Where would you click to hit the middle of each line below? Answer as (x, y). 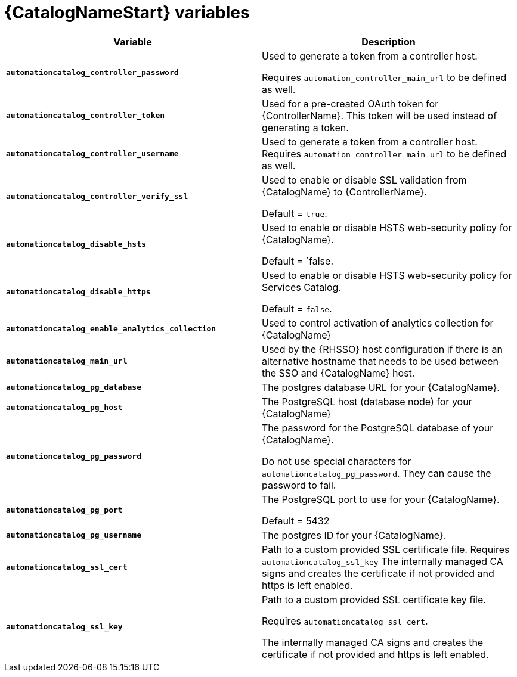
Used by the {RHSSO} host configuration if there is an (382, 349)
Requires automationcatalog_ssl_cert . (345, 621)
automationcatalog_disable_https (78, 292)
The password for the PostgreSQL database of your (378, 428)
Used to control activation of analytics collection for (378, 323)
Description (388, 41)
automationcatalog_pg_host (64, 408)
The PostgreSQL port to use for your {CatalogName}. (381, 499)
